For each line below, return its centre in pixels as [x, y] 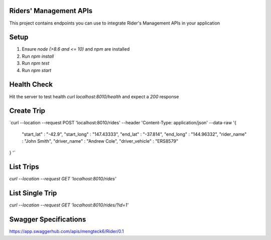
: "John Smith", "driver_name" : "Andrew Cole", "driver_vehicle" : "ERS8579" [100, 141]
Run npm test [36, 63]
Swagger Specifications [48, 220]
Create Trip [27, 111]
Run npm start [37, 70]
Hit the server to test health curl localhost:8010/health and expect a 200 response [94, 96]
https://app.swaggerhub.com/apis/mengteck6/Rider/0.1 [66, 231]
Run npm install [38, 56]
